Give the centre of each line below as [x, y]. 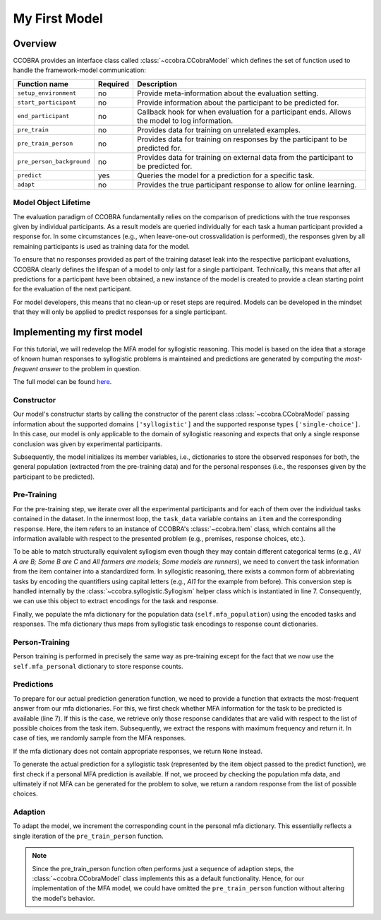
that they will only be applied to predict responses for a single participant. [120, 312]
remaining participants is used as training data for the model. [102, 246]
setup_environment [47, 93]
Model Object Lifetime [52, 203]
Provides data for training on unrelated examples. [219, 129]
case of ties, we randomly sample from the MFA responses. [99, 738]
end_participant [43, 116]
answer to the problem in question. [90, 368]
